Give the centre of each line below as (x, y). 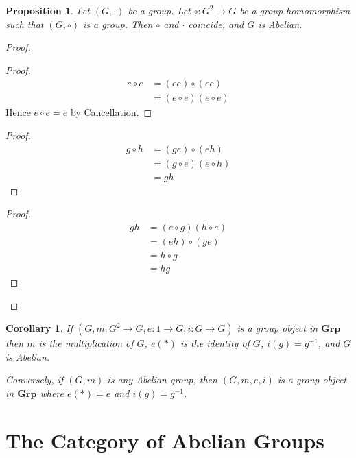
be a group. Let (159, 10)
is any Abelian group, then (162, 379)
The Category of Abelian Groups (165, 440)
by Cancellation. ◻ (111, 112)
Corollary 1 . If (39, 328)
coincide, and (216, 24)
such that (25, 24)
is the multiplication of (86, 343)
